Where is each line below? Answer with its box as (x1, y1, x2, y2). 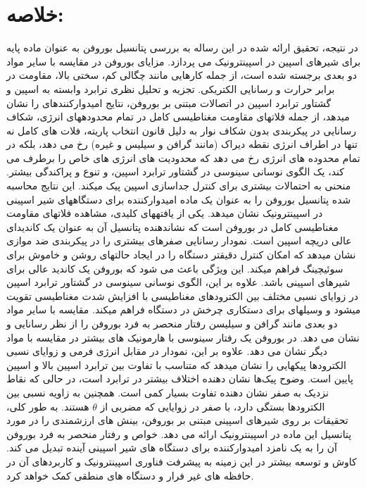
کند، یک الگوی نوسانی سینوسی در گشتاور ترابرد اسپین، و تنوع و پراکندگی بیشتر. (6, 164, 344, 179)
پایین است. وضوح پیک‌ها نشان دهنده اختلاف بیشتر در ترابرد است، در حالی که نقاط (6, 371, 353, 386)
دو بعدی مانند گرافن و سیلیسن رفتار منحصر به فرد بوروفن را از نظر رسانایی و (6, 316, 338, 330)
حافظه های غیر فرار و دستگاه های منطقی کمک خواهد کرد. (6, 468, 254, 482)
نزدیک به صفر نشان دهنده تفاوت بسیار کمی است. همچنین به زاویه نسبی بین (6, 384, 329, 399)
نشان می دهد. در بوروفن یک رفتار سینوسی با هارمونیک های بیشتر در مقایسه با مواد (6, 330, 360, 344)
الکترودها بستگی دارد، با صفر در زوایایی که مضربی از (100, 399, 325, 413)
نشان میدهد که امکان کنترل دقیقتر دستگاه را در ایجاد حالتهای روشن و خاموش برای (6, 247, 356, 262)
